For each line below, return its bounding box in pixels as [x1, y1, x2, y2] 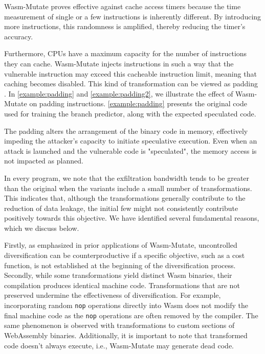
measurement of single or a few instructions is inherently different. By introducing [4, 11, 261, 21]
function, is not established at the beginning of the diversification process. [4, 259, 236, 270]
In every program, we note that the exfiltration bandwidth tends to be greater [4, 172, 250, 183]
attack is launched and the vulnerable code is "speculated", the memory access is [4, 145, 257, 156]
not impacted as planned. [4, 155, 83, 166]
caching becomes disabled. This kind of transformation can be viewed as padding [4, 78, 258, 89]
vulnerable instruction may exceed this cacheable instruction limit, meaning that [4, 68, 257, 79]
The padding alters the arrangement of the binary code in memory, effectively [4, 125, 248, 136]
